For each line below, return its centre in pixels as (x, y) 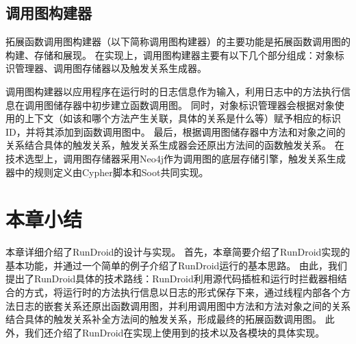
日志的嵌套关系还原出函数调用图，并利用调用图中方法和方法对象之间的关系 (182, 305)
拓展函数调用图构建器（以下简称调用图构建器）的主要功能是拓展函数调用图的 (178, 41)
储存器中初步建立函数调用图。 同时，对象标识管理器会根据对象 (194, 105)
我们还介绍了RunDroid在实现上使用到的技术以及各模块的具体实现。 (175, 332)
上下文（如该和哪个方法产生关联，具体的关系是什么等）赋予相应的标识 (182, 118)
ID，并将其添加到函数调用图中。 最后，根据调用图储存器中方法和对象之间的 (176, 131)
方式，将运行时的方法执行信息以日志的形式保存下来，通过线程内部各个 (182, 292)
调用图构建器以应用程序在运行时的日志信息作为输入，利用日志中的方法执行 (173, 91)
